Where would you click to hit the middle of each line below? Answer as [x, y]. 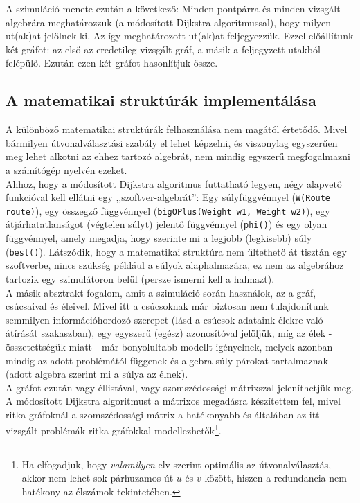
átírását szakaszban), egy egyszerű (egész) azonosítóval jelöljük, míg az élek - [169, 333]
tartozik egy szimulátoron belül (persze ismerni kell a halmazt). [140, 278]
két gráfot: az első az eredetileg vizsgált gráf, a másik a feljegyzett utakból [163, 49]
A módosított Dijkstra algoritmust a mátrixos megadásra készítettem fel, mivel [173, 401]
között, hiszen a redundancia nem [276, 478]
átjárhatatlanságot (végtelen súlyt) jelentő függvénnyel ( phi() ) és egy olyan [166, 224]
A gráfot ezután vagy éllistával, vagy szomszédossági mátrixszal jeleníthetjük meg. [180, 387]
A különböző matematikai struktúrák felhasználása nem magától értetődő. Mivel [177, 129]
